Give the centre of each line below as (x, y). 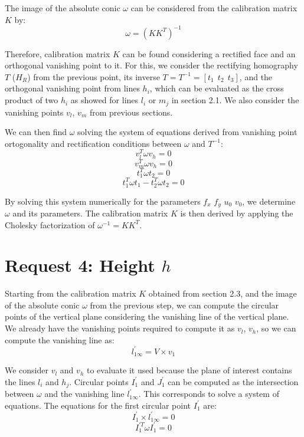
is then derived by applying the (237, 213)
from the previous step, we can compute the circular (184, 305)
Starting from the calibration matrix (71, 293)
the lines (20, 381)
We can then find (36, 132)
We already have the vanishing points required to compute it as (120, 328)
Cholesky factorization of (50, 224)
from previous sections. (131, 112)
